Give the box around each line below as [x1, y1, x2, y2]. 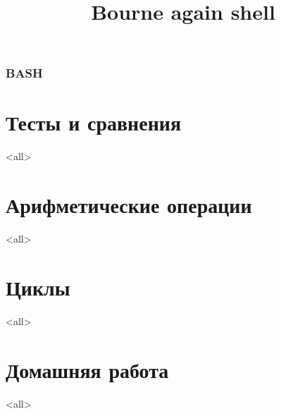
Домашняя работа [6, 355, 169, 384]
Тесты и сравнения [6, 108, 182, 137]
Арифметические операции [6, 190, 252, 219]
